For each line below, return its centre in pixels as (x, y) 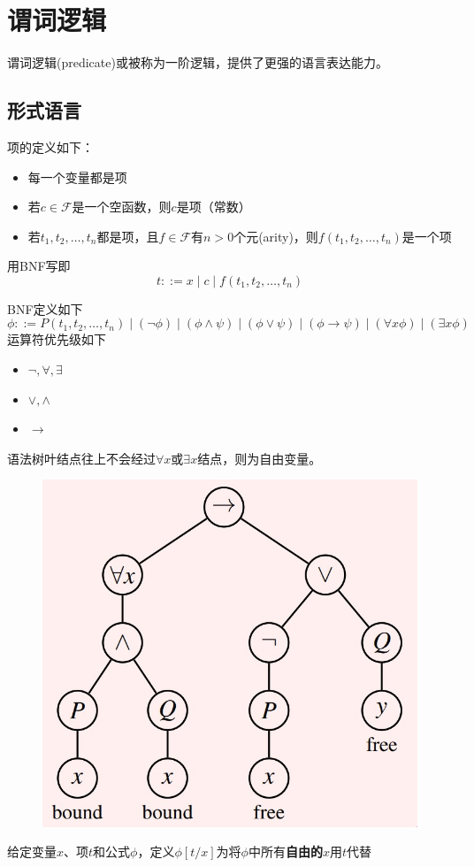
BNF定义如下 (45, 308)
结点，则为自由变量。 (260, 458)
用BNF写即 (39, 266)
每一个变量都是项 (77, 176)
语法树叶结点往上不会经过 (81, 458)
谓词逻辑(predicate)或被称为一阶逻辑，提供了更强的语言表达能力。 (198, 62)
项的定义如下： (50, 146)
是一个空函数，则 (122, 207)
